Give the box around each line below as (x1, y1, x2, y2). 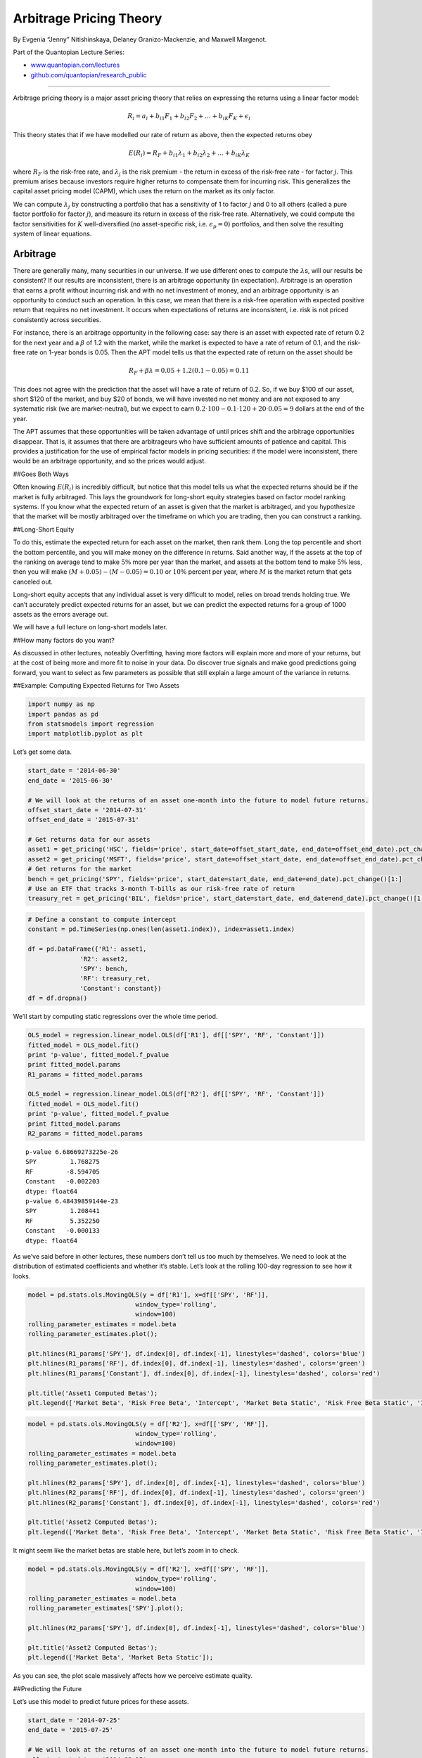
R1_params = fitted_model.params (27, 1070, 143, 1079)
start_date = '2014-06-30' (27, 766, 121, 775)
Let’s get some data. (13, 748, 72, 756)
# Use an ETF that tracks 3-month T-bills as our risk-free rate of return (27, 885, 295, 893)
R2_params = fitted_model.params (27, 1129, 143, 1138)
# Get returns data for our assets (27, 835, 151, 844)
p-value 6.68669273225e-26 (25, 1148, 119, 1156)
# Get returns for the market (27, 865, 132, 873)
